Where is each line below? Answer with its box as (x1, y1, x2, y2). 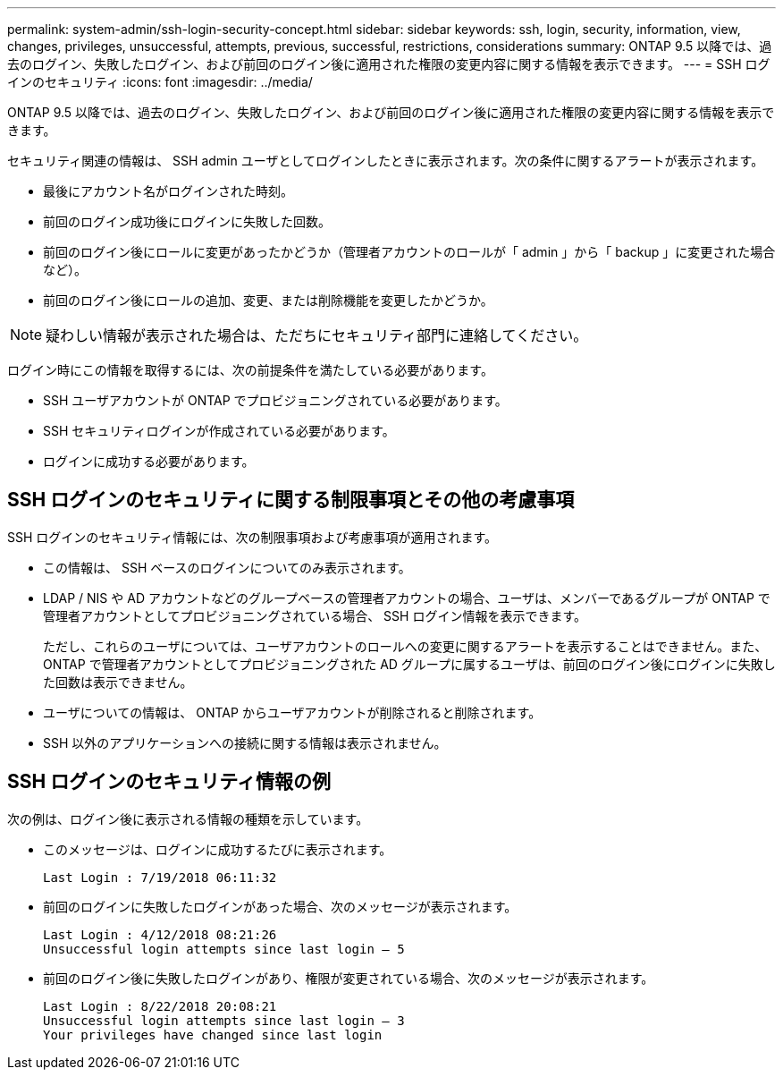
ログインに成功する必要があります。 (43, 454, 255, 469)
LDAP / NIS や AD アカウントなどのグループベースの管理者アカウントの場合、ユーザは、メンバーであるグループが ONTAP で (43, 589, 770, 606)
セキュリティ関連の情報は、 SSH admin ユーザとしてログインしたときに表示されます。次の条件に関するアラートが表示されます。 (7, 153, 764, 168)
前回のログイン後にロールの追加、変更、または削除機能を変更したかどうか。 (43, 293, 493, 308)
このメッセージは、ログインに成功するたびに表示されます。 (43, 841, 392, 857)
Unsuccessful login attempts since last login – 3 (43, 1013, 405, 1028)
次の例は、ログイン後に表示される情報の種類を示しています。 (7, 810, 369, 827)
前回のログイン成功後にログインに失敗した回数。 (43, 214, 331, 229)
